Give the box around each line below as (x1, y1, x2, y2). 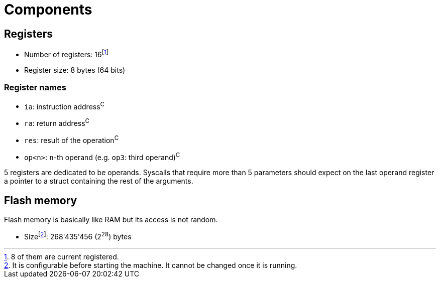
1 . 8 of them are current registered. (4, 252, 119, 261)
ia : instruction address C (24, 100, 105, 111)
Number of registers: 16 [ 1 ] (24, 49, 109, 59)
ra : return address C (24, 117, 90, 127)
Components (4, 1, 92, 18)
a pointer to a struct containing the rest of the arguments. (4, 177, 193, 186)
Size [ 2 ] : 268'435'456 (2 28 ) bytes (24, 231, 132, 241)
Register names (4, 82, 66, 93)
